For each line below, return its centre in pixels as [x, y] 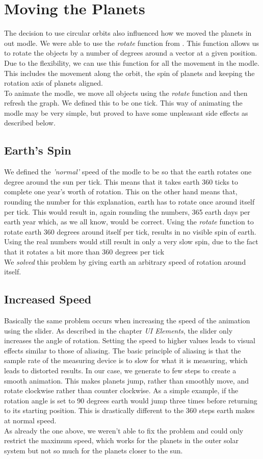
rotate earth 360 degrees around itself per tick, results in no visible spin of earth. [130, 231]
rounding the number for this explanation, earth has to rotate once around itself [129, 202]
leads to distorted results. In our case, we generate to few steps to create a [120, 370]
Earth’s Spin [38, 150]
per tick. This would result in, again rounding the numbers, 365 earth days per [127, 211]
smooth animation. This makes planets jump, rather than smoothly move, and [126, 380]
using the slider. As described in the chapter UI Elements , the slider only [119, 330]
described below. [30, 123]
